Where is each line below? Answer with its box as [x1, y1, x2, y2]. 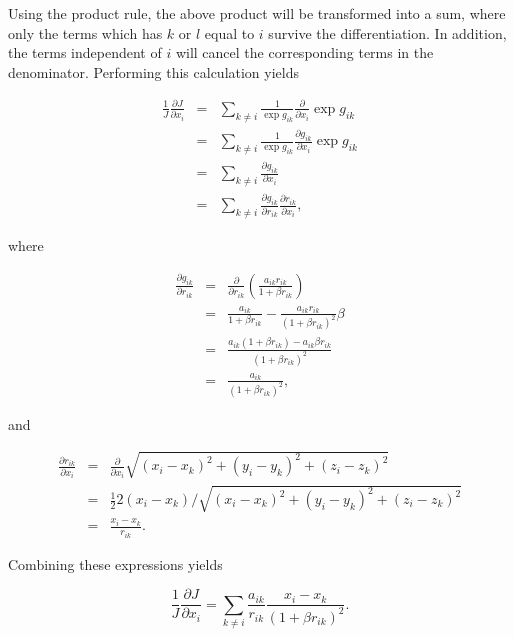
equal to [204, 22, 255, 43]
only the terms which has [8, 22, 163, 43]
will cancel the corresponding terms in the [175, 42, 434, 63]
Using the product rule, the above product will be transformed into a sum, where [8, 3, 506, 23]
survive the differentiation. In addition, [268, 22, 507, 43]
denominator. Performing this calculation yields [8, 61, 300, 82]
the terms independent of [8, 42, 162, 63]
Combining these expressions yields [8, 553, 223, 574]
